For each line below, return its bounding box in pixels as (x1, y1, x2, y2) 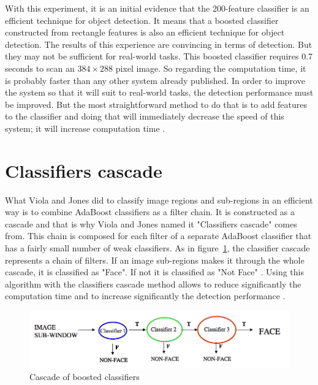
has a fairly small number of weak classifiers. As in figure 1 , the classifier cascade (5, 242, 310, 254)
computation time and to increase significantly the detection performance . (5, 289, 286, 302)
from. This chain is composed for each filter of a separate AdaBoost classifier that (5, 229, 312, 242)
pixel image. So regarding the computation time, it (115, 61, 306, 74)
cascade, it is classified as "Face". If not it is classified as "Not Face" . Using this (5, 265, 304, 278)
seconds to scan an (5, 61, 75, 74)
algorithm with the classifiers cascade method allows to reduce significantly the (5, 277, 301, 290)
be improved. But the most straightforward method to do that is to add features (5, 97, 308, 110)
